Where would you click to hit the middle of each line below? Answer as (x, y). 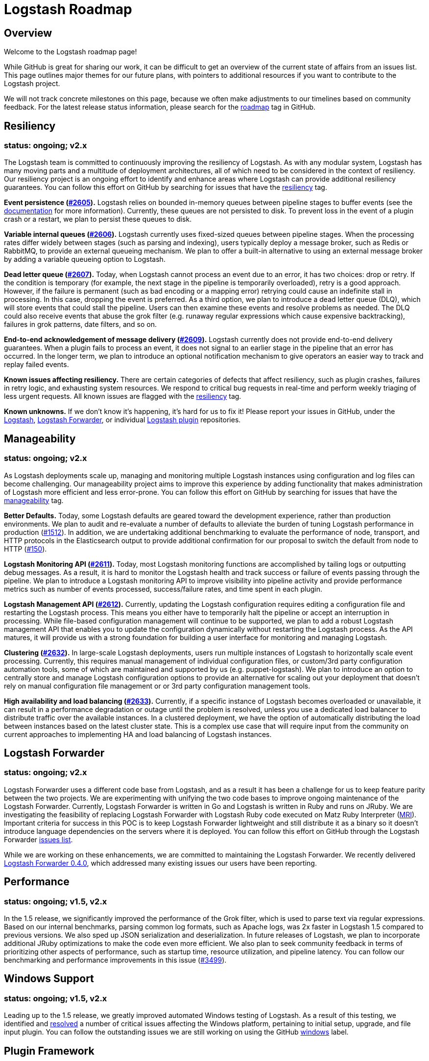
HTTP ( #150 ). (25, 549)
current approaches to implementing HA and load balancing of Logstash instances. (138, 734)
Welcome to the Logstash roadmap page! (71, 52)
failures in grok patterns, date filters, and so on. (80, 324)
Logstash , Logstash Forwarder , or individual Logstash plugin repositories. (122, 420)
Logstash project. (32, 84)
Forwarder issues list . (38, 839)
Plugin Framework (49, 1051)
